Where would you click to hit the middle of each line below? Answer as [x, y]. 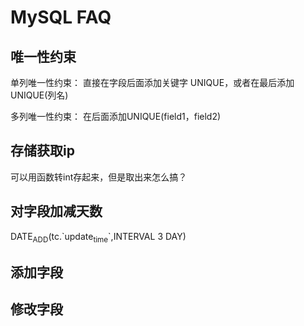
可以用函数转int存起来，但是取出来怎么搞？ [99, 177]
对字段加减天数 [56, 211]
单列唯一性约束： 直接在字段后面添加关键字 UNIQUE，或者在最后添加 [152, 82]
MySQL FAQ [61, 17]
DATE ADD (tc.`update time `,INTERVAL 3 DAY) [98, 237]
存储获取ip [42, 151]
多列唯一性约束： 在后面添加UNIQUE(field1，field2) [116, 116]
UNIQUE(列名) [39, 95]
